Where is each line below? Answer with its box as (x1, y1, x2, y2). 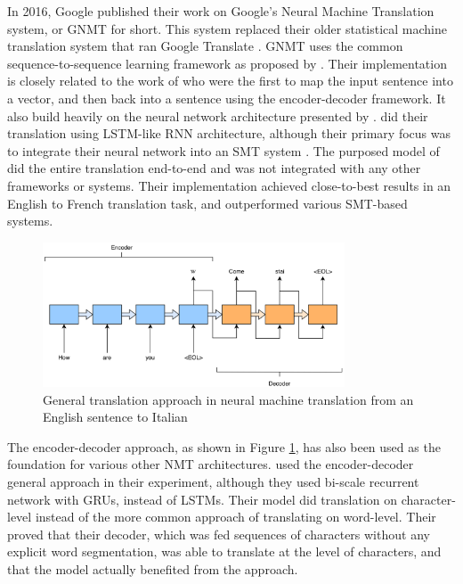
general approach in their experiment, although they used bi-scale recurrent (7, 472, 419, 490)
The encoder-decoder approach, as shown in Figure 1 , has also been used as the (7, 437, 441, 456)
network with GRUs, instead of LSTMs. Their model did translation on (7, 489, 398, 508)
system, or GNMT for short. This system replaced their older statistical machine (7, 19, 448, 37)
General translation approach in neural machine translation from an (43, 390, 414, 408)
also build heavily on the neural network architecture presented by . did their (7, 106, 428, 125)
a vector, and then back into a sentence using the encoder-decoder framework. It (7, 88, 446, 107)
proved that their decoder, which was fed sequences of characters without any (7, 524, 430, 543)
